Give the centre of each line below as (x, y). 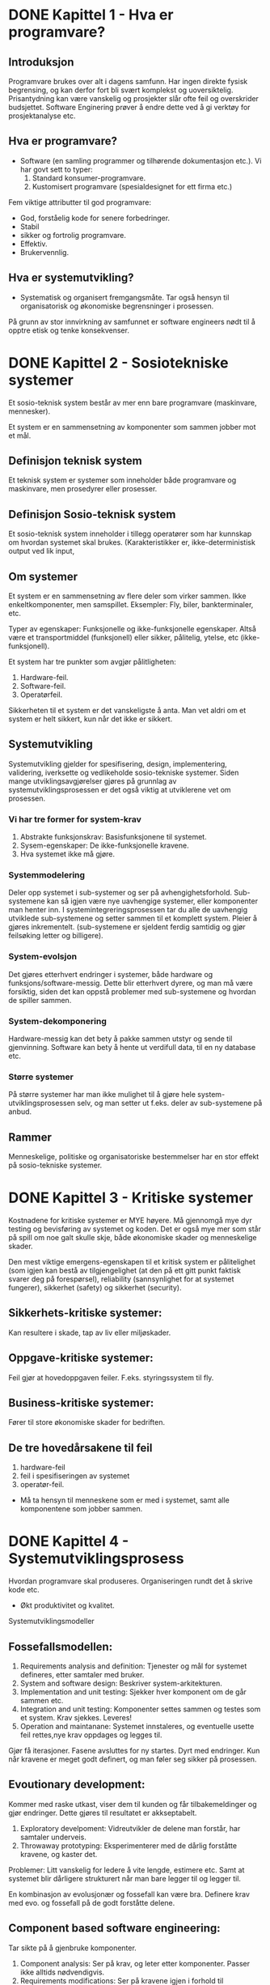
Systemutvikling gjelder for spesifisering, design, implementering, (118, 763)
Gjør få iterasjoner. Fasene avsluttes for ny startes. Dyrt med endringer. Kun (134, 1751)
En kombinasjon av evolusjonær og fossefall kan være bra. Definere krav (129, 1894)
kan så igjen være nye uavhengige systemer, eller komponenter (153, 901)
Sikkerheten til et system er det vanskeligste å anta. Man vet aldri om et (127, 710)
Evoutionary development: (77, 1785)
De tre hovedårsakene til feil (80, 1448)
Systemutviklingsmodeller (51, 1622)
